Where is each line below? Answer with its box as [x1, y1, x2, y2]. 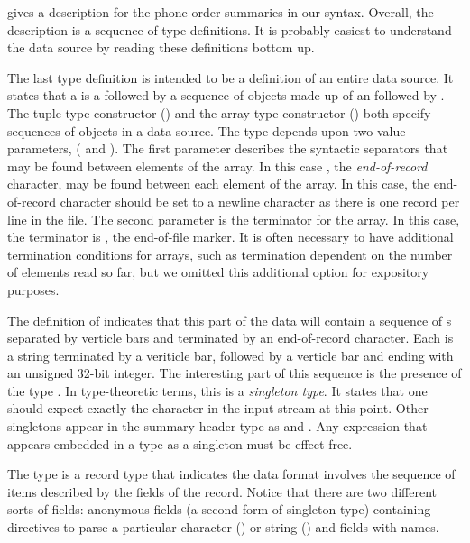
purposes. [7, 280, 60, 299]
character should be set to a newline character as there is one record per [60, 191, 460, 210]
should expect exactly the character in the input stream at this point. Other [7, 399, 429, 418]
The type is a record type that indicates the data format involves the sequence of [7, 465, 456, 483]
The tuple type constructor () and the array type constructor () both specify [7, 103, 431, 122]
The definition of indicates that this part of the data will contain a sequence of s [7, 310, 452, 329]
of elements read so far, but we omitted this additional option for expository [7, 262, 429, 281]
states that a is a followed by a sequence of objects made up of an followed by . [7, 86, 445, 105]
